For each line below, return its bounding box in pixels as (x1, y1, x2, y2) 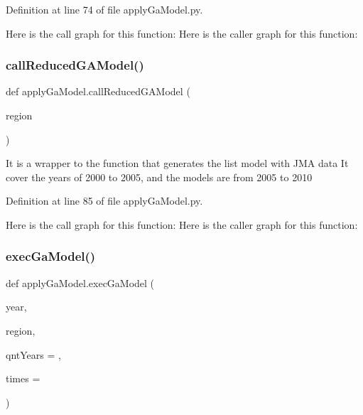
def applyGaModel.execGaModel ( (6, 275, 155, 290)
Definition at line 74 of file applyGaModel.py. (6, 2, 203, 16)
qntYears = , (6, 347, 61, 362)
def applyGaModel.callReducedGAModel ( (6, 84, 190, 99)
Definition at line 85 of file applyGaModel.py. (6, 193, 203, 208)
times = (6, 371, 40, 386)
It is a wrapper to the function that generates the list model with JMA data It (6, 156, 349, 171)
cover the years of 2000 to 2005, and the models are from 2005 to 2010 (6, 169, 313, 184)
